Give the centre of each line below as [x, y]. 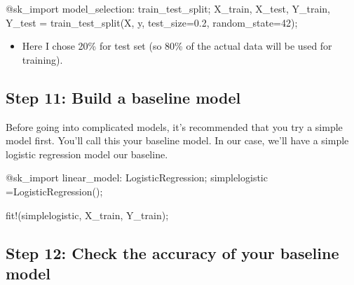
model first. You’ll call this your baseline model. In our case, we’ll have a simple [177, 140]
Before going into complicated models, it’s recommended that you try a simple [174, 126]
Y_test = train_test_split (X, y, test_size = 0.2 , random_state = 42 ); [152, 22]
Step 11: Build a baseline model [123, 97]
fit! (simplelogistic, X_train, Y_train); [87, 215]
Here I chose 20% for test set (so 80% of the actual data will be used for [177, 46]
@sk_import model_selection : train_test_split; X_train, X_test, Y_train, [168, 8]
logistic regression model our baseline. [87, 154]
